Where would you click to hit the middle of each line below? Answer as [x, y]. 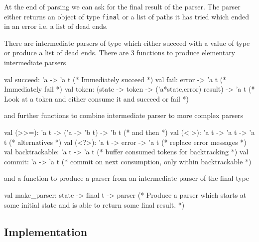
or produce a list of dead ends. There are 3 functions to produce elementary [120, 53]
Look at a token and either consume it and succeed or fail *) [97, 98]
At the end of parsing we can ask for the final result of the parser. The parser [122, 6]
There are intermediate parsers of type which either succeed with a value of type [127, 43]
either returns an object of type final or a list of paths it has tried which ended [127, 16]
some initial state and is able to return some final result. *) [94, 204]
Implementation [46, 231]
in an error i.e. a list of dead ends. [56, 26]
